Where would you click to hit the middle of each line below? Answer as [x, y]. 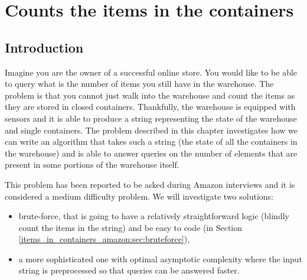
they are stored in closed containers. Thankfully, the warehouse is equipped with [150, 107]
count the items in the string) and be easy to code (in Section [130, 227]
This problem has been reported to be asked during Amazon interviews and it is [150, 184]
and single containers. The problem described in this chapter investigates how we [151, 130]
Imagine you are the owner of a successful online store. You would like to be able [151, 72]
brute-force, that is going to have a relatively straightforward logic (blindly [154, 216]
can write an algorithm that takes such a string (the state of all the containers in [151, 141]
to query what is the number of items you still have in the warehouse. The [139, 84]
